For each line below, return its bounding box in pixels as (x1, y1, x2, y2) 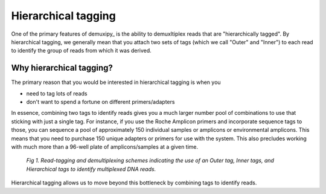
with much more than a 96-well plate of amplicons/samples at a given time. (11, 143, 199, 150)
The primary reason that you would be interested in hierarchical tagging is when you (11, 79, 221, 86)
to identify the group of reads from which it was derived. (11, 47, 152, 54)
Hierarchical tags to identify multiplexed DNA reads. (26, 165, 156, 172)
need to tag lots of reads (26, 89, 88, 97)
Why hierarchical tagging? (11, 63, 113, 73)
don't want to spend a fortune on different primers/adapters (26, 99, 175, 106)
